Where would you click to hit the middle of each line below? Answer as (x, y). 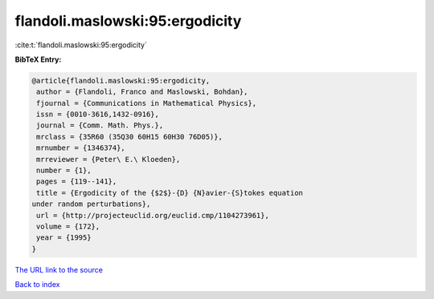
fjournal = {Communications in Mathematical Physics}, (147, 103)
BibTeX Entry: (38, 59)
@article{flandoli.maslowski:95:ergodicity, (121, 81)
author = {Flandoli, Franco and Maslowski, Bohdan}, (142, 92)
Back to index (37, 285)
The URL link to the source (59, 269)
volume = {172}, (68, 226)
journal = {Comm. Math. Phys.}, (100, 125)
